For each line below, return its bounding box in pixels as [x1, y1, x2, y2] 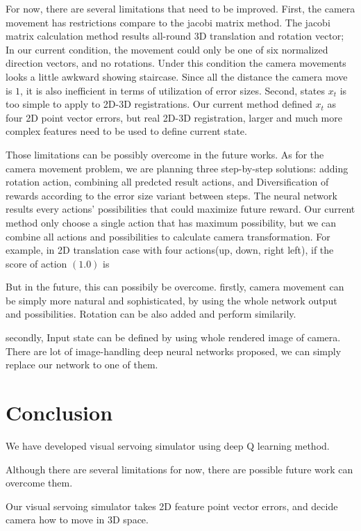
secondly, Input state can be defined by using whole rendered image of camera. [6, 330, 341, 345]
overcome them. [6, 475, 73, 490]
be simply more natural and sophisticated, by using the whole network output [6, 293, 337, 307]
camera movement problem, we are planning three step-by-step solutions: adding [6, 161, 349, 175]
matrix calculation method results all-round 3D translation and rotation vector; [6, 28, 344, 43]
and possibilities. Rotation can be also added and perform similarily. [6, 307, 296, 321]
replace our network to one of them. [6, 357, 158, 372]
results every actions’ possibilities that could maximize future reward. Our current [6, 202, 355, 216]
